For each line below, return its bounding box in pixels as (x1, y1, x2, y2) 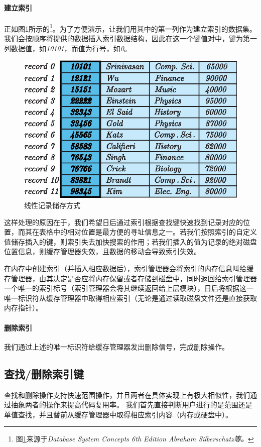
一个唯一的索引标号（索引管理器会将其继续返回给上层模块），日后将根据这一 (4, 283, 253, 293)
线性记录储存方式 (24, 200, 80, 210)
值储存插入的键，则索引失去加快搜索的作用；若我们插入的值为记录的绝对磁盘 (4, 236, 257, 247)
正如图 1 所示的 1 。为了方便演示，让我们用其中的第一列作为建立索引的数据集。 (4, 22, 256, 34)
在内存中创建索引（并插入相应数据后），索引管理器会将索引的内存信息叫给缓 (4, 263, 253, 273)
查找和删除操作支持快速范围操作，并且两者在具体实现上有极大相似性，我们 (4, 389, 250, 400)
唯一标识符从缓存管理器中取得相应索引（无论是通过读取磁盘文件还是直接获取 (4, 292, 257, 303)
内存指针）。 (4, 302, 43, 313)
